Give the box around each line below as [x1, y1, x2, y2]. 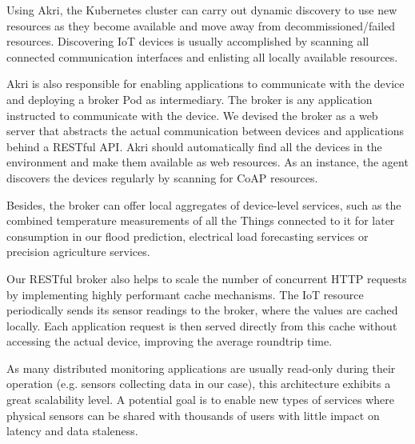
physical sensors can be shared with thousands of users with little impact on [6, 406, 380, 423]
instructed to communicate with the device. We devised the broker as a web [6, 106, 378, 123]
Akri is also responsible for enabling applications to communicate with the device [6, 75, 405, 92]
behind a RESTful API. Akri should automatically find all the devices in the [6, 138, 382, 154]
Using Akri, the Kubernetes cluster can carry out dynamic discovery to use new [6, 2, 397, 18]
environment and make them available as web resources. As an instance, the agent [6, 154, 409, 170]
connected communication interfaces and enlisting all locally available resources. [6, 48, 398, 65]
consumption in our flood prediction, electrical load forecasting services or [6, 227, 369, 244]
